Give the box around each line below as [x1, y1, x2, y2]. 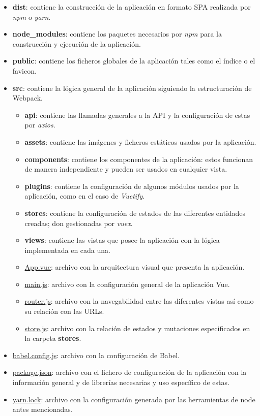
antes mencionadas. [12, 404, 73, 414]
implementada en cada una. [24, 244, 110, 255]
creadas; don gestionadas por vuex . [24, 217, 133, 228]
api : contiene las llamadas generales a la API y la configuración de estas [24, 109, 250, 120]
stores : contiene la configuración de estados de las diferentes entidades [24, 207, 246, 218]
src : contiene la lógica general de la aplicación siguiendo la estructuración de [12, 82, 252, 93]
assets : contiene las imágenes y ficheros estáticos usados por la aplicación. [24, 136, 256, 147]
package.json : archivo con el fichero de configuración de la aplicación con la [12, 367, 247, 377]
